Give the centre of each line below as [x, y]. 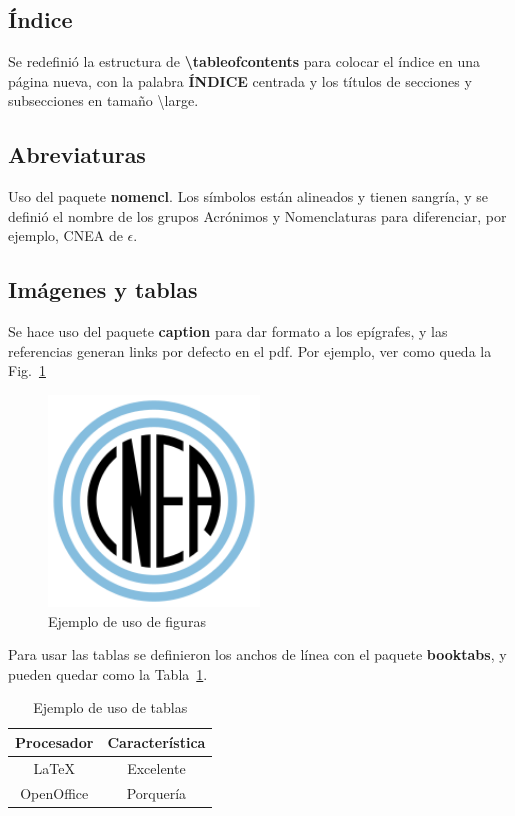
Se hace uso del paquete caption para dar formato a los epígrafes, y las [228, 331]
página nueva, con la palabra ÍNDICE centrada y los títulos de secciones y [240, 80]
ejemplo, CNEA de [65, 235]
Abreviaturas [77, 154]
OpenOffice [54, 792]
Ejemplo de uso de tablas [110, 707]
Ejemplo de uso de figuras [127, 620]
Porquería [156, 792]
